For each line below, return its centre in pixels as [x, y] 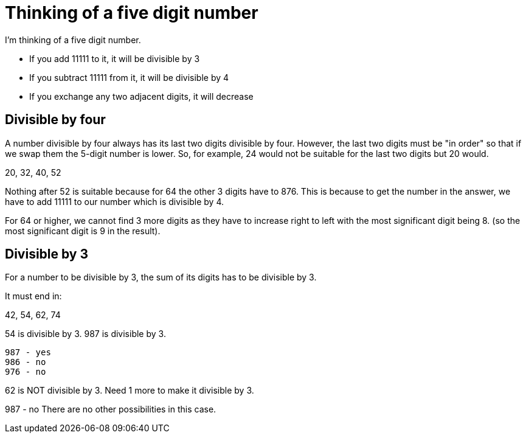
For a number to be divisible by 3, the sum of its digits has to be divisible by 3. [161, 277]
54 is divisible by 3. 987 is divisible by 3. [85, 334]
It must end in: [33, 296]
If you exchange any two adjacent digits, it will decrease [141, 96]
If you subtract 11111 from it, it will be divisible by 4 [129, 77]
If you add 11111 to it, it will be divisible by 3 [115, 58]
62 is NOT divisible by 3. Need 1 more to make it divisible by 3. [130, 391]
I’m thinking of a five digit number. [73, 40]
